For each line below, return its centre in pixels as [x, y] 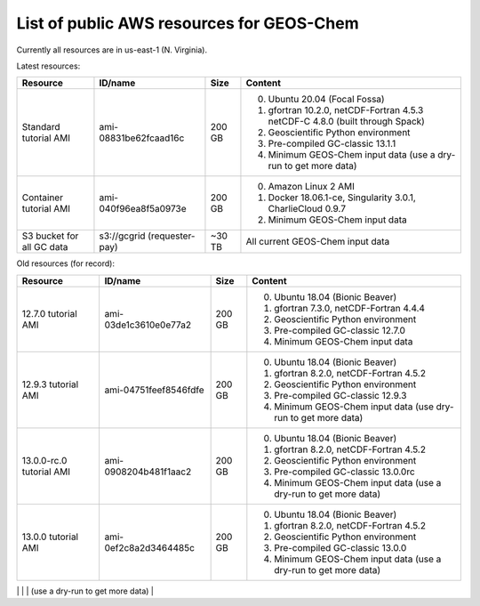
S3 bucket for [50, 236]
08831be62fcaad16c [142, 138]
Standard [41, 127]
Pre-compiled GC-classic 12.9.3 [340, 395]
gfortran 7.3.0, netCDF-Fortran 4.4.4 [350, 308]
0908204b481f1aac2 [148, 472]
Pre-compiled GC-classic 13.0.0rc [344, 472]
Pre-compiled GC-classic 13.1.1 [332, 144]
